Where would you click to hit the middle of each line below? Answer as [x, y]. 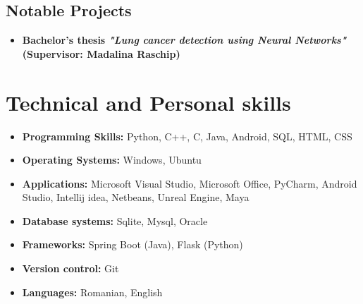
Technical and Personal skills [148, 102]
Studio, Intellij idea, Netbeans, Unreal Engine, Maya [136, 197]
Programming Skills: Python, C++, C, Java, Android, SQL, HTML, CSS [187, 136]
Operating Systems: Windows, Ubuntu [112, 160]
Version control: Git [70, 268]
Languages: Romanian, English [92, 292]
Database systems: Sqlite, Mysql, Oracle [115, 220]
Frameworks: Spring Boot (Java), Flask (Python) [133, 244]
